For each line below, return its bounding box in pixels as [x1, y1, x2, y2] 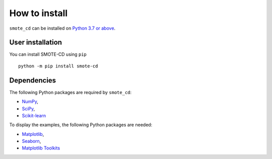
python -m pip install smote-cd [18, 63, 98, 69]
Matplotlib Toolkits [22, 145, 60, 151]
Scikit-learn [22, 112, 46, 118]
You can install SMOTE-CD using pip [9, 51, 87, 57]
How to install [9, 8, 68, 19]
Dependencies [9, 76, 56, 85]
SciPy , [22, 106, 35, 112]
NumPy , [22, 99, 39, 105]
